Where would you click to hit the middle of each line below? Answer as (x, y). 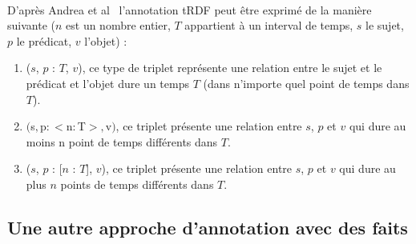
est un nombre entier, (118, 25)
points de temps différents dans (137, 184)
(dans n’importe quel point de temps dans (306, 83)
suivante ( (31, 25)
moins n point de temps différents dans (122, 141)
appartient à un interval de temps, (269, 25)
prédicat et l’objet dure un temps (107, 83)
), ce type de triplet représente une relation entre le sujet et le (230, 68)
